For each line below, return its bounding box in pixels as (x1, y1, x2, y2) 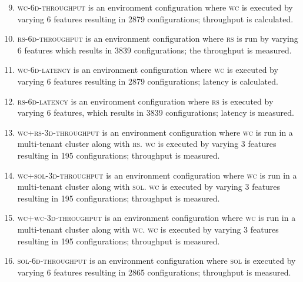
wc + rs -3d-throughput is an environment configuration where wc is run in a (17, 126, 293, 138)
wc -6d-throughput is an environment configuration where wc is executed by (17, 1, 293, 13)
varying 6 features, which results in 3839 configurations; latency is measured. (17, 106, 294, 119)
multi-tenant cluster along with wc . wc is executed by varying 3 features (17, 223, 279, 235)
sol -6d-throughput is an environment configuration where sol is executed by (17, 254, 296, 267)
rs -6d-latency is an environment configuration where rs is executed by (17, 95, 274, 107)
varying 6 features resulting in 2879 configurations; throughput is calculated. (17, 12, 294, 25)
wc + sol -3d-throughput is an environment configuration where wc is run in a (17, 169, 297, 181)
